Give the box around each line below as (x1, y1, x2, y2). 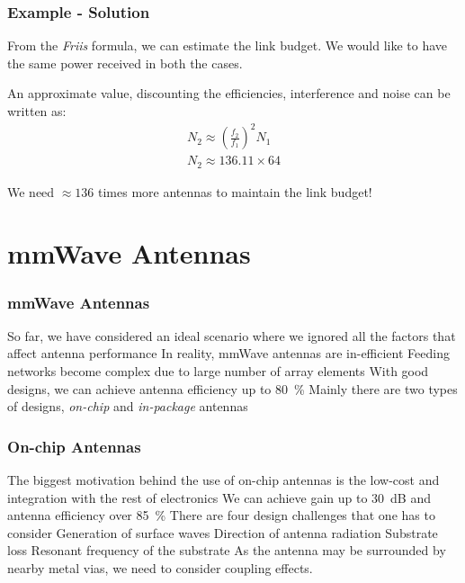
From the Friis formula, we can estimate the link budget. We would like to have (7, 36, 448, 55)
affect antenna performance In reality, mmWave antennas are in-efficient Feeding (7, 344, 450, 363)
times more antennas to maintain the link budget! (98, 182, 372, 201)
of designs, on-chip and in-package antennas (7, 397, 248, 416)
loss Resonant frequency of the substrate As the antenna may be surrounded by (7, 541, 446, 560)
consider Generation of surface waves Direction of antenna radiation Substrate (7, 523, 438, 542)
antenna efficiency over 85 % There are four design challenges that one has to (7, 506, 435, 525)
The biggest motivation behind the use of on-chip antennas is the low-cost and (7, 470, 440, 489)
